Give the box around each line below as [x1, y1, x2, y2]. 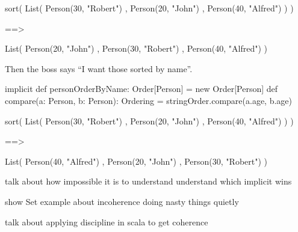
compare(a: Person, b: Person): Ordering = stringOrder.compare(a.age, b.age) [5, 94, 293, 106]
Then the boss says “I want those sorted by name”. [5, 62, 193, 75]
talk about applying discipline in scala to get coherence [5, 215, 208, 228]
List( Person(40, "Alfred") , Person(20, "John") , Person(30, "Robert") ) [5, 154, 268, 167]
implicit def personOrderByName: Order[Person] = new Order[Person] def [5, 82, 278, 95]
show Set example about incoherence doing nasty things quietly [5, 195, 239, 207]
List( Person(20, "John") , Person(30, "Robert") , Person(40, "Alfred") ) [5, 42, 268, 55]
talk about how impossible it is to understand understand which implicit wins [5, 175, 292, 188]
